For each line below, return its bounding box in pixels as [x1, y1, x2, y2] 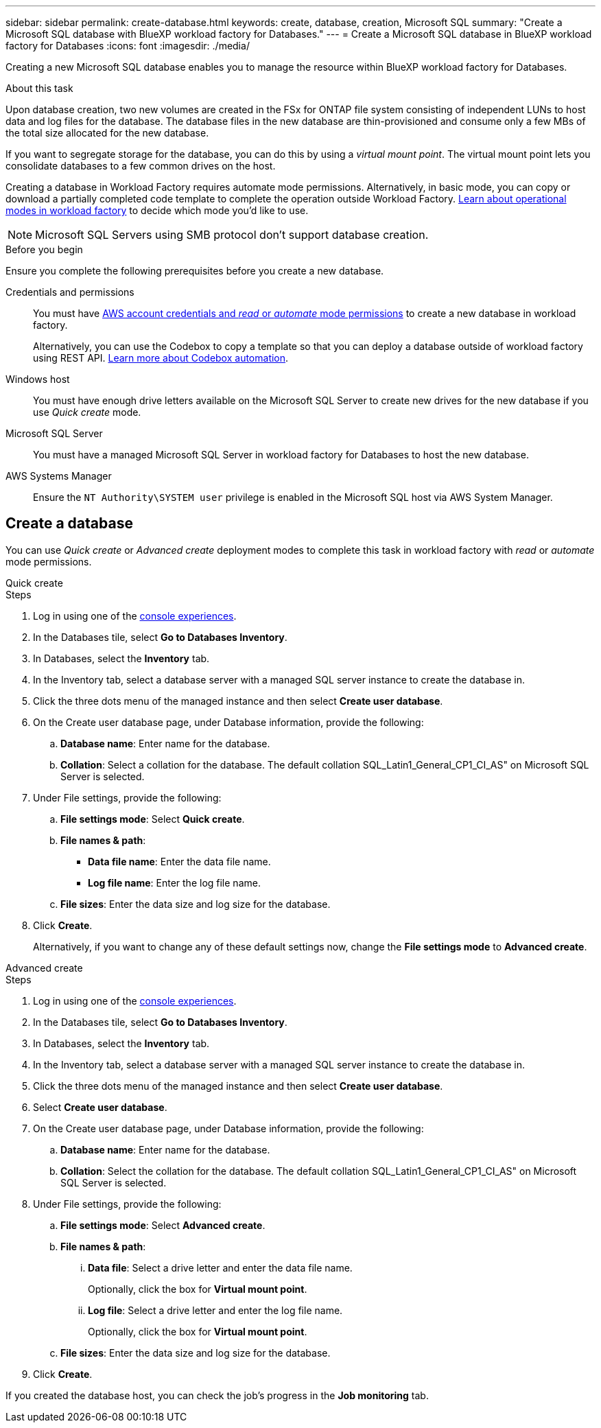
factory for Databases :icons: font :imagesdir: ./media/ [5, 40, 250, 51]
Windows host [5, 373, 70, 385]
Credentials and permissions [5, 286, 134, 298]
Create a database [5, 515, 133, 532]
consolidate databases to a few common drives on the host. [5, 160, 276, 172]
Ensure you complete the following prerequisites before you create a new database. [5, 265, 384, 277]
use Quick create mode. [33, 406, 141, 418]
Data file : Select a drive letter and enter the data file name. [88, 1261, 353, 1274]
